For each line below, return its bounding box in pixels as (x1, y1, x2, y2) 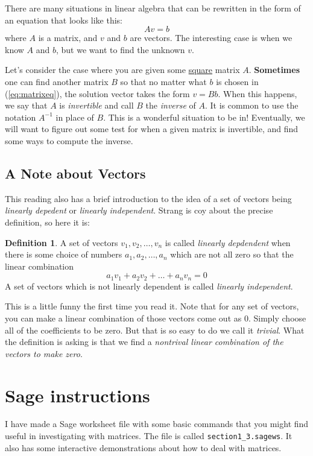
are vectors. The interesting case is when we (130, 31, 292, 44)
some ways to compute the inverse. (5, 134, 133, 147)
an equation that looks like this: (5, 13, 123, 26)
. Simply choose (248, 311, 306, 324)
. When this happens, (218, 87, 297, 100)
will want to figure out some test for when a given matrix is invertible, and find (5, 122, 299, 135)
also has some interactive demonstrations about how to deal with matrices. (5, 441, 282, 454)
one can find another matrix (5, 75, 109, 87)
